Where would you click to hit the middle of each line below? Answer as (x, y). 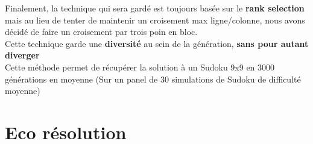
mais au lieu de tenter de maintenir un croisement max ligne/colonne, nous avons (155, 20)
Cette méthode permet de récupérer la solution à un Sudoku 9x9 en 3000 (140, 67)
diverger (22, 55)
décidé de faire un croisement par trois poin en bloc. (101, 32)
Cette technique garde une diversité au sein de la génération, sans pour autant (157, 43)
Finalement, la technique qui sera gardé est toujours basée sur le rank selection (155, 8)
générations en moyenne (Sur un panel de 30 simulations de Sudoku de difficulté (153, 79)
